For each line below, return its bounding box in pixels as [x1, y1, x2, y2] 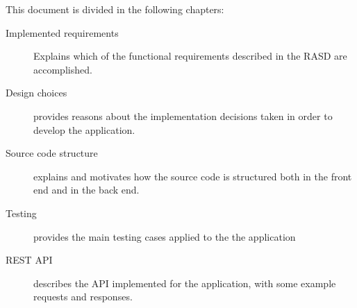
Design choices [6, 85, 67, 100]
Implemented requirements [6, 25, 119, 40]
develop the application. [33, 122, 135, 137]
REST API [6, 253, 53, 267]
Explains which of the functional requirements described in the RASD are [33, 49, 347, 63]
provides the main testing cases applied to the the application [33, 229, 296, 243]
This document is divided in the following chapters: [6, 2, 224, 16]
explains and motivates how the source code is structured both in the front [33, 169, 352, 183]
